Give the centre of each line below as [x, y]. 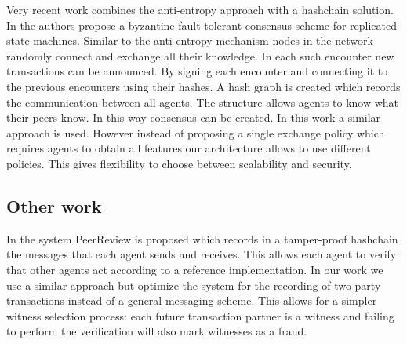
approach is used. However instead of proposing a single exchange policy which [196, 132]
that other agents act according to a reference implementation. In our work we [195, 269]
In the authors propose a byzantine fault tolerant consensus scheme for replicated [202, 25]
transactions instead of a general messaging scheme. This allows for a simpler [192, 300]
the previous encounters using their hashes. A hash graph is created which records [203, 86]
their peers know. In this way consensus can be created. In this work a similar [194, 117]
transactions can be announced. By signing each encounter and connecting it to [197, 71]
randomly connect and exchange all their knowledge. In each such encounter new [200, 55]
